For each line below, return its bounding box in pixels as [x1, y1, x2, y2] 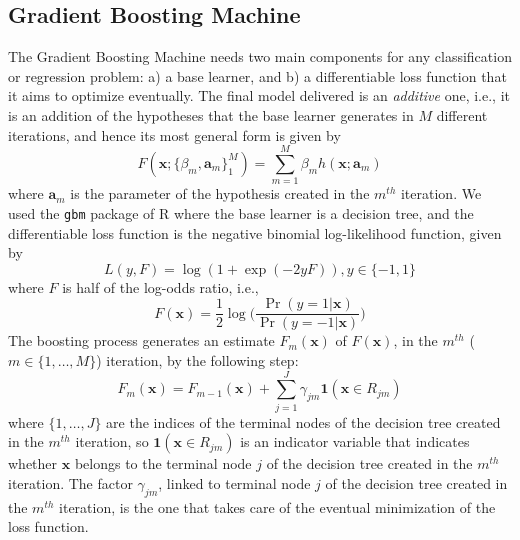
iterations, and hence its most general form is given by [8, 124, 341, 145]
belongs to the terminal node [74, 453, 252, 474]
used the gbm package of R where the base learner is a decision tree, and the [8, 202, 474, 223]
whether [8, 453, 58, 474]
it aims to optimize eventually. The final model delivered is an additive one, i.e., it [8, 85, 510, 106]
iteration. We [400, 183, 482, 204]
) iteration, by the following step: [96, 349, 299, 370]
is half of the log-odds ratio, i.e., [62, 276, 259, 297]
